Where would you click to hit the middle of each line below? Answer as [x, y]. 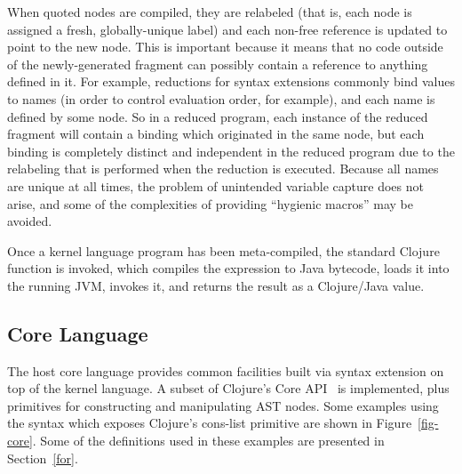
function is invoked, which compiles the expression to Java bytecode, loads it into [228, 268]
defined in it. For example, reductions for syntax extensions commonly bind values [231, 81]
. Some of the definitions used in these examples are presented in [208, 441]
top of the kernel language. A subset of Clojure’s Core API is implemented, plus [228, 388]
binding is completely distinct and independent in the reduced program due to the [231, 151]
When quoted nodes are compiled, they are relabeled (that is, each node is [210, 12]
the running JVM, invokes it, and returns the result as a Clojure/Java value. [216, 285]
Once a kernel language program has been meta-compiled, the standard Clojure [223, 250]
